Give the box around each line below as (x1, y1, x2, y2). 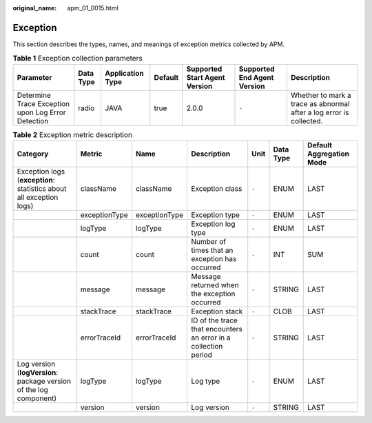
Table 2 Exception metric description (12, 130, 133, 139)
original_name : (12, 4, 57, 12)
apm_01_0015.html (67, 4, 118, 12)
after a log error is (290, 107, 349, 117)
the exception (191, 289, 236, 299)
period (191, 350, 213, 360)
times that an (191, 245, 234, 255)
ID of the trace (191, 316, 238, 325)
